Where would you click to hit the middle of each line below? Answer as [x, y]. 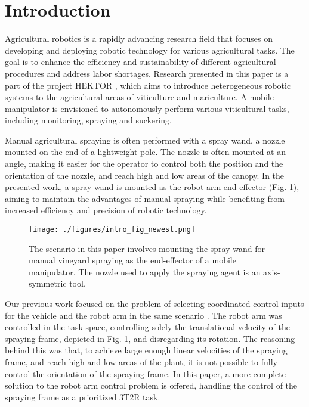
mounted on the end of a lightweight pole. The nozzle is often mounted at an [146, 152]
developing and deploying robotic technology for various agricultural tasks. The [150, 50]
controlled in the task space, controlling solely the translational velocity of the [147, 327]
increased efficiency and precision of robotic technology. [106, 210]
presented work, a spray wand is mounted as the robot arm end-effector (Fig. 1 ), [152, 187]
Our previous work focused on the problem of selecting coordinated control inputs [154, 304]
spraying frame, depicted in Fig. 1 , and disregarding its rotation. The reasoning [150, 338]
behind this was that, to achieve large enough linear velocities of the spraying [146, 350]
